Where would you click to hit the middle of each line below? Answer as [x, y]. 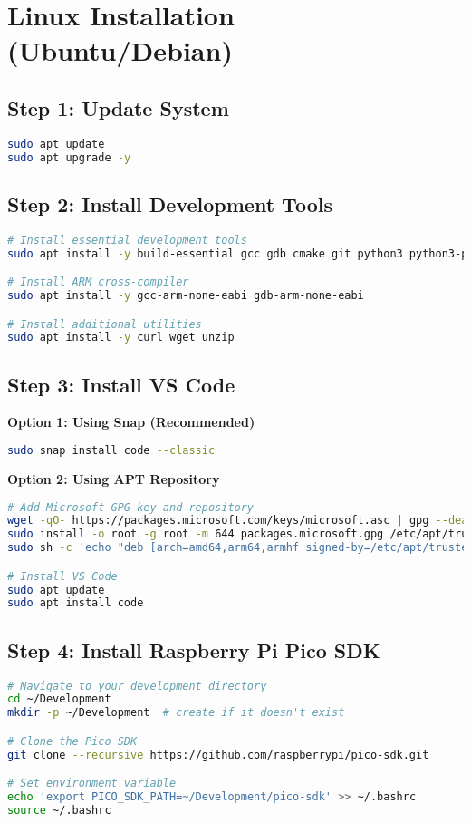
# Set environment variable [92, 784]
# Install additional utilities [105, 324]
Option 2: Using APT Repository [114, 478]
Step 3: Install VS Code [121, 384]
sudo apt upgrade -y [69, 157]
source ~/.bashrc [59, 810]
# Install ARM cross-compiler [98, 282]
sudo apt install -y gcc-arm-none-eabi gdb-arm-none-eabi [186, 295]
